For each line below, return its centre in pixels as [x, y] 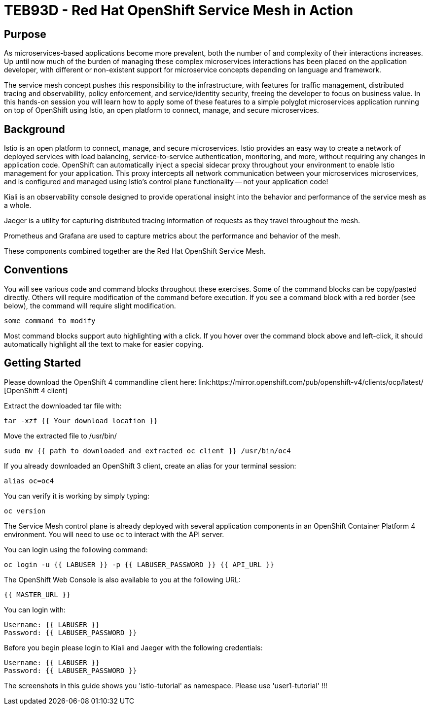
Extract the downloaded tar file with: [63, 405]
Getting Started [43, 363]
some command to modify [50, 321]
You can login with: [35, 609]
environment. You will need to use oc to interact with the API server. [114, 534]
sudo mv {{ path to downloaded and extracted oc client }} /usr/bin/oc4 [147, 451]
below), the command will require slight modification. [90, 305]
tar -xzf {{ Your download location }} [81, 421]
